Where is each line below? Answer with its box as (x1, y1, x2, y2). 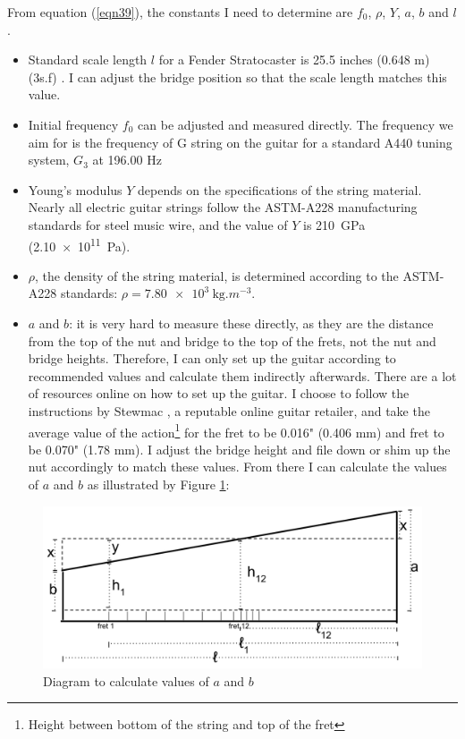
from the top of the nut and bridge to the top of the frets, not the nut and (28, 331, 436, 350)
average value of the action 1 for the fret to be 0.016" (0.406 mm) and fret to (28, 420, 444, 441)
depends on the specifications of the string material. (138, 180, 422, 199)
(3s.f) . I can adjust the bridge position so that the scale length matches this (28, 67, 447, 86)
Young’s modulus (28, 180, 123, 199)
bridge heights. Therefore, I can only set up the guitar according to (28, 349, 396, 368)
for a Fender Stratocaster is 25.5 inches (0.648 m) (158, 50, 430, 69)
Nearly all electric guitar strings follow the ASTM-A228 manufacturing (28, 198, 418, 217)
